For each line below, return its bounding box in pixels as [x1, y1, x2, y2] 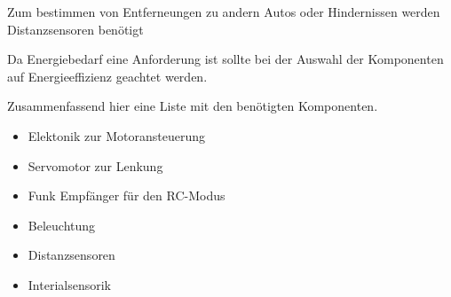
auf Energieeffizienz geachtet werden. [7, 66, 208, 85]
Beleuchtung [28, 215, 96, 234]
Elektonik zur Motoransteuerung [28, 126, 205, 145]
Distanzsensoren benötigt [7, 20, 144, 38]
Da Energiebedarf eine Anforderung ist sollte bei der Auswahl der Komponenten [7, 50, 444, 68]
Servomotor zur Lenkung [28, 156, 163, 175]
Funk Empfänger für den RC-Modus [28, 186, 225, 205]
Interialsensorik [28, 275, 111, 293]
